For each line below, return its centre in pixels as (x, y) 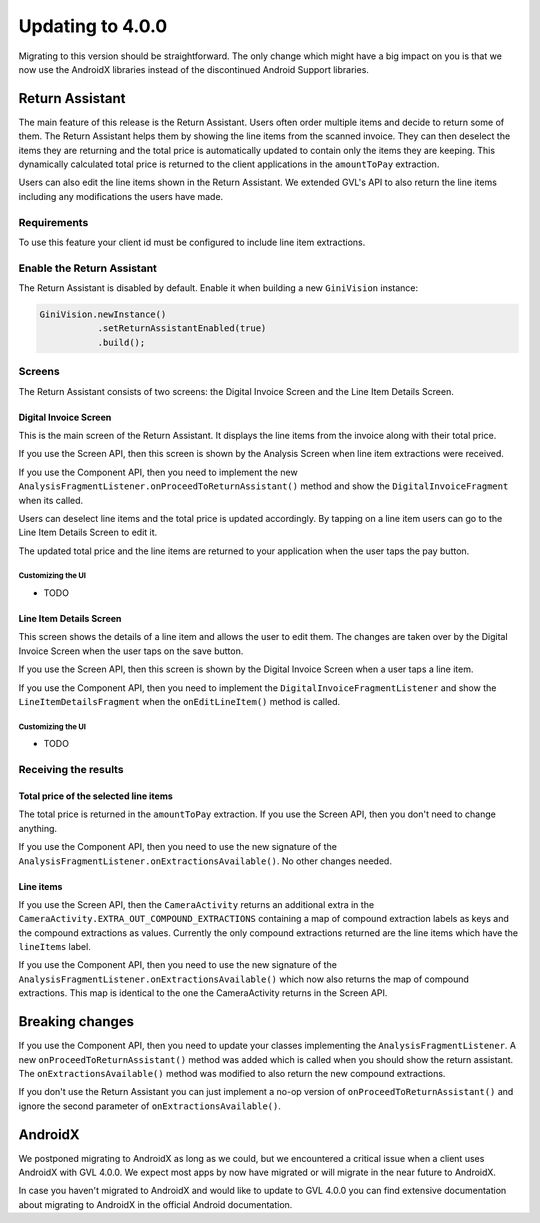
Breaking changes (76, 1021)
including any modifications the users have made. (121, 196)
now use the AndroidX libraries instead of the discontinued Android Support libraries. (194, 69)
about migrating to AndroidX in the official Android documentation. (155, 1204)
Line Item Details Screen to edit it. (88, 532)
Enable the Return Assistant (87, 268)
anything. (38, 828)
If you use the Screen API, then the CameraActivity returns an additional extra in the (196, 904)
